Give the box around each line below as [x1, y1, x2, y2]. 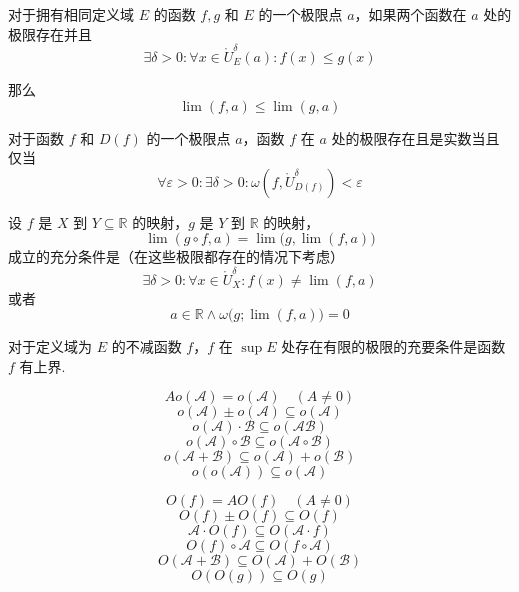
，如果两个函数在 [354, 4, 467, 24]
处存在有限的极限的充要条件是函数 [281, 336, 506, 357]
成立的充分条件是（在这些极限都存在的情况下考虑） [8, 246, 344, 267]
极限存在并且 [8, 23, 92, 44]
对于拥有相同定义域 [8, 4, 134, 24]
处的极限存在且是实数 [331, 127, 472, 148]
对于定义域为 [8, 336, 92, 357]
